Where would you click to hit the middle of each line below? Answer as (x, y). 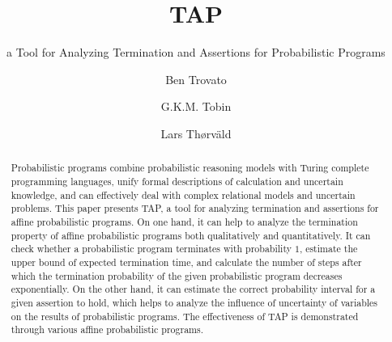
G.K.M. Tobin (196, 106)
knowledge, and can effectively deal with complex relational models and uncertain (183, 194)
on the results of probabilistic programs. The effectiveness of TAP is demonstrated (185, 316)
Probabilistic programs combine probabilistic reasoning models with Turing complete (190, 168)
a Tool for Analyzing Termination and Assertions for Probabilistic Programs (196, 52)
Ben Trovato (196, 79)
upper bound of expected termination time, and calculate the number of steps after (186, 262)
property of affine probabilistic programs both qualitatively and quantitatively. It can (191, 235)
